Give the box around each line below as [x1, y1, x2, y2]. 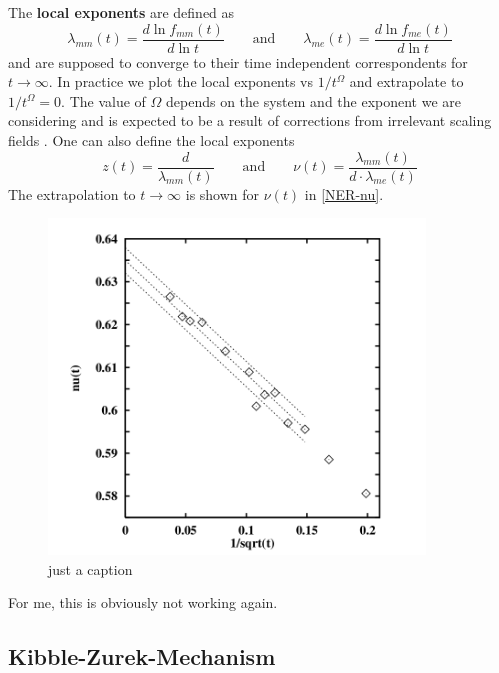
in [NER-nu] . [304, 183, 384, 204]
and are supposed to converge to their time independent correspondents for [8, 51, 468, 72]
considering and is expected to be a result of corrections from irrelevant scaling [8, 110, 492, 131]
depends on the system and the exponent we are [165, 90, 462, 111]
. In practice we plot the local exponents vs [48, 71, 314, 92]
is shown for [185, 183, 260, 204]
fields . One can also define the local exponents [8, 130, 295, 151]
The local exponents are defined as [8, 2, 235, 22]
